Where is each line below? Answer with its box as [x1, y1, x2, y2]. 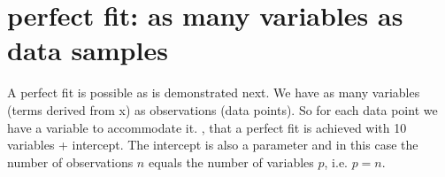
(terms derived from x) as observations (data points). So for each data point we [7, 100, 438, 119]
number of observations [7, 152, 134, 171]
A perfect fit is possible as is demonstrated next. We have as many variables [7, 83, 420, 102]
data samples [7, 32, 168, 68]
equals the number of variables [148, 152, 314, 171]
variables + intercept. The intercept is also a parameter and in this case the [7, 135, 418, 154]
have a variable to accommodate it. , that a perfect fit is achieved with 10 [7, 118, 407, 136]
